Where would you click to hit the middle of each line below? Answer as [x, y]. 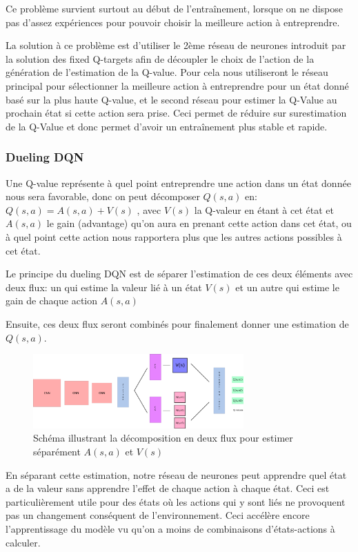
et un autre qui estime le [287, 287]
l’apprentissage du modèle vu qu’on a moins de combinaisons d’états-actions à [170, 529]
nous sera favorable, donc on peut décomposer [103, 196]
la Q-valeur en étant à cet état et [264, 209]
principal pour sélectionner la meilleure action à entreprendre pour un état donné [177, 85]
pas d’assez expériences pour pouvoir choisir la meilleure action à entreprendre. [173, 22]
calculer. [23, 542]
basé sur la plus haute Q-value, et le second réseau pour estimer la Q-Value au [171, 99]
